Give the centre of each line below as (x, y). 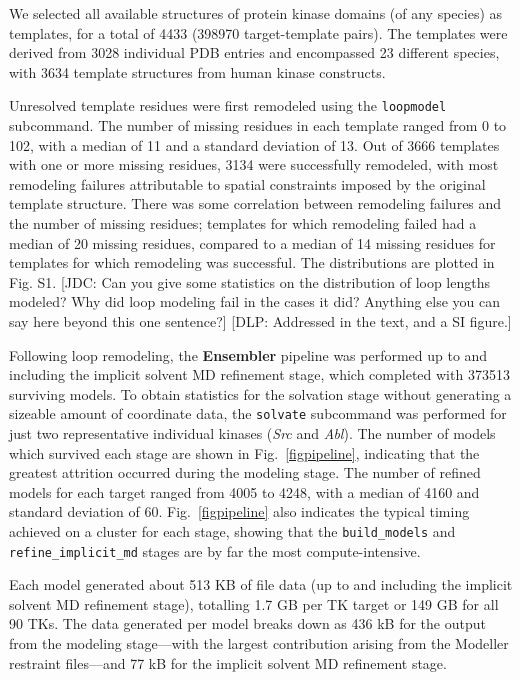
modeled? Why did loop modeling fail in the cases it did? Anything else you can (255, 301)
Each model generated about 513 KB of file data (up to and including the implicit (261, 584)
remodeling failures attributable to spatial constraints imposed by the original (247, 183)
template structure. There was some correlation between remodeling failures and (255, 203)
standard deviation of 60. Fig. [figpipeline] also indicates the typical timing (239, 511)
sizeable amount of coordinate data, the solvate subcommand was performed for (258, 413)
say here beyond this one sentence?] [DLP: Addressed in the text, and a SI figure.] (260, 320)
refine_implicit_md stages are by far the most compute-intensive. (215, 550)
